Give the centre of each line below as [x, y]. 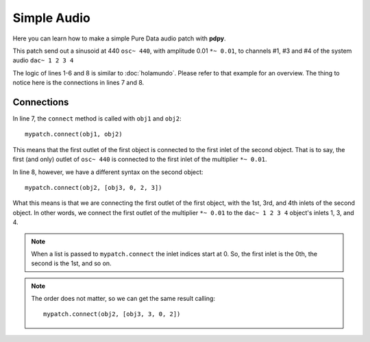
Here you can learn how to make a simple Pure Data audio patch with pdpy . [119, 38]
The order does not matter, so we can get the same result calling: [123, 299]
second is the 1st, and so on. [72, 263]
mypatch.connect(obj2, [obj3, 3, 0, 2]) [112, 314]
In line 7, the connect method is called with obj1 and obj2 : [97, 119]
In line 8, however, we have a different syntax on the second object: [108, 172]
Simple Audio [51, 18]
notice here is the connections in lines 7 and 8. [78, 83]
